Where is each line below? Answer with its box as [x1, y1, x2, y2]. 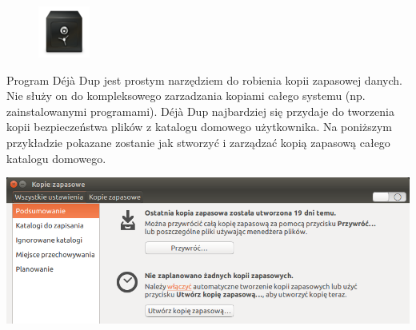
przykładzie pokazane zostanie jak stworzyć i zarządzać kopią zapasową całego [6, 133, 390, 150]
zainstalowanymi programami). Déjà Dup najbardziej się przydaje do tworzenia [6, 102, 394, 119]
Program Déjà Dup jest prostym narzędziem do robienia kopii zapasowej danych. [6, 71, 402, 88]
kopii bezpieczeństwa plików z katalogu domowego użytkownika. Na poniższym [6, 118, 392, 135]
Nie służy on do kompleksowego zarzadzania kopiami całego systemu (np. [6, 87, 366, 104]
